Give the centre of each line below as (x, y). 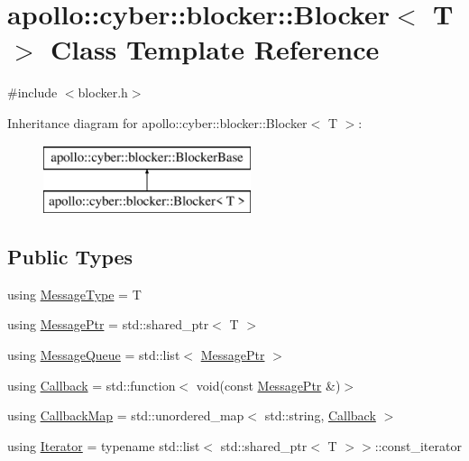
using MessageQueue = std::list (94, 355)
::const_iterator (418, 445)
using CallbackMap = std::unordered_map (126, 415)
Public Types (70, 257)
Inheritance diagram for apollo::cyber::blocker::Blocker (157, 122)
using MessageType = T (74, 294)
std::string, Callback (320, 415)
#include (32, 92)
